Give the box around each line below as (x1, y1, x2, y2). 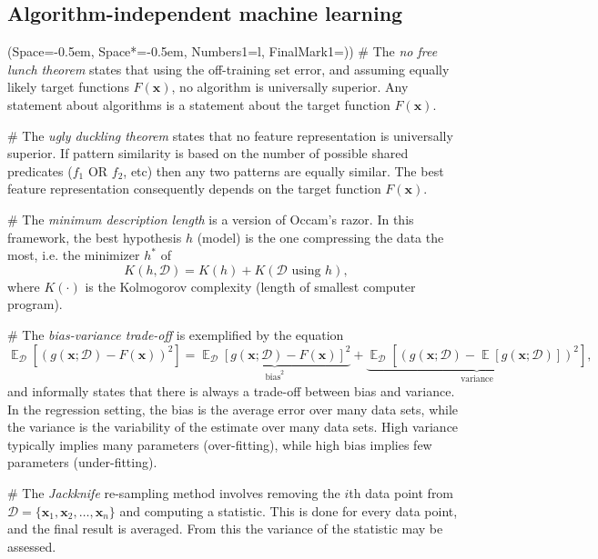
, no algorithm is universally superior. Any (171, 77, 409, 96)
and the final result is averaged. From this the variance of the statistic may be (7, 519, 443, 538)
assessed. (7, 536, 56, 555)
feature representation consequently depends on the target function (7, 179, 381, 198)
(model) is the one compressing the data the (197, 227, 444, 246)
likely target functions (7, 77, 129, 96)
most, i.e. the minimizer (7, 245, 140, 265)
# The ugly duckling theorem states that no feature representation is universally (7, 125, 453, 145)
